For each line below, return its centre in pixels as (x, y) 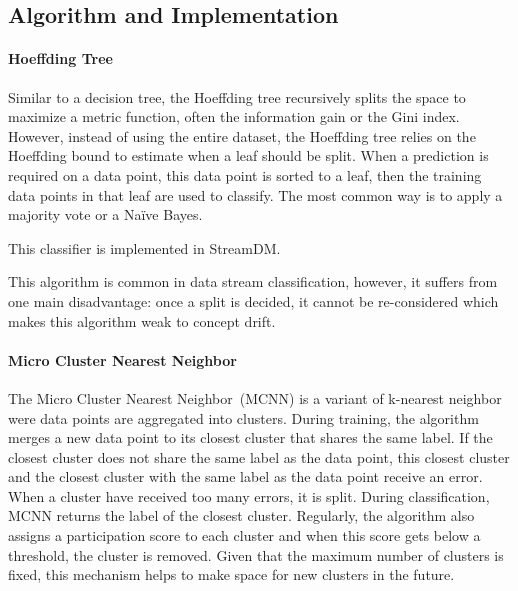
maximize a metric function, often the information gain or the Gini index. (234, 116)
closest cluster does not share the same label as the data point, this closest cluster (259, 456)
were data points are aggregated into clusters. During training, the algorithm (243, 417)
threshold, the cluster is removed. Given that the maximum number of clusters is (256, 554)
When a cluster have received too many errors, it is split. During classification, (249, 495)
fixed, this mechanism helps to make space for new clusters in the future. (231, 574)
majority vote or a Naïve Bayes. (105, 214)
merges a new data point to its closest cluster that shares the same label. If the (250, 437)
